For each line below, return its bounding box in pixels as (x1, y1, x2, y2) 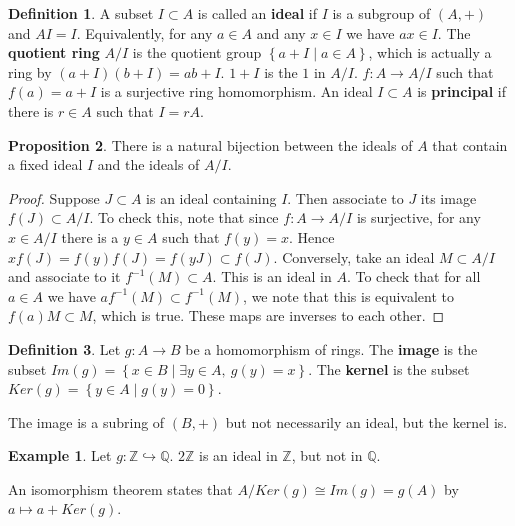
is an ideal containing (146, 187, 277, 208)
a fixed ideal (8, 154, 83, 175)
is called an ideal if (197, 3, 317, 23)
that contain (432, 134, 508, 155)
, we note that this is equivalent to (243, 285, 455, 306)
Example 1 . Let (8, 445, 112, 466)
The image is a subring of (8, 411, 165, 432)
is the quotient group (132, 42, 262, 63)
